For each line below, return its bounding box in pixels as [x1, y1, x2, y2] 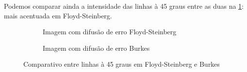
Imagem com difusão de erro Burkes [43, 43, 150, 53]
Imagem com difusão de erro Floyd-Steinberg [43, 27, 177, 37]
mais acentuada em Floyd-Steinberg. [4, 10, 112, 20]
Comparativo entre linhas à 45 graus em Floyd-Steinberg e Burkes [23, 59, 220, 69]
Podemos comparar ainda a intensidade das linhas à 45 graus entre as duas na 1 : [4, 1, 244, 11]
